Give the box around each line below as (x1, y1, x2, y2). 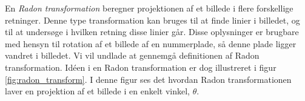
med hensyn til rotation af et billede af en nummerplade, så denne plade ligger (5, 37, 297, 50)
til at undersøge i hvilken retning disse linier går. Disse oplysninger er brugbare (5, 25, 299, 38)
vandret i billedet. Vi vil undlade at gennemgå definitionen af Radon (5, 49, 260, 62)
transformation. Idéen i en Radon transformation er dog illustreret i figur (5, 60, 277, 73)
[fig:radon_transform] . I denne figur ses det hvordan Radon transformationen (5, 73, 292, 85)
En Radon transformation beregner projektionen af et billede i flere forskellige (5, 2, 293, 14)
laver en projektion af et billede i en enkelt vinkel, (5, 85, 190, 97)
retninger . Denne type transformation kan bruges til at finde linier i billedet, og (5, 13, 300, 26)
